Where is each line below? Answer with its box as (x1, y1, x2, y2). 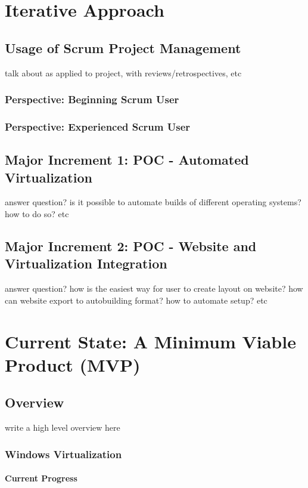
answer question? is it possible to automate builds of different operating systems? (5, 196, 301, 208)
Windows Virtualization (5, 446, 122, 461)
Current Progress (5, 472, 77, 484)
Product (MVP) (5, 352, 141, 376)
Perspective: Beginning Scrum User (5, 92, 179, 107)
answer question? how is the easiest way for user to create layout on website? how (5, 282, 303, 295)
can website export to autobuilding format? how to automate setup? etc (5, 294, 267, 306)
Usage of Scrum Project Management (5, 38, 241, 57)
